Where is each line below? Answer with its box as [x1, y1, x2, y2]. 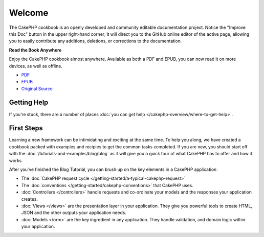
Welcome [9, 7, 48, 18]
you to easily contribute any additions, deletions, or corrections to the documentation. [9, 38, 182, 44]
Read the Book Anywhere [9, 47, 62, 53]
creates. [21, 196, 38, 202]
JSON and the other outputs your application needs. [21, 210, 127, 215]
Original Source [21, 86, 53, 92]
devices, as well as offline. [9, 63, 63, 69]
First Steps [9, 124, 43, 132]
